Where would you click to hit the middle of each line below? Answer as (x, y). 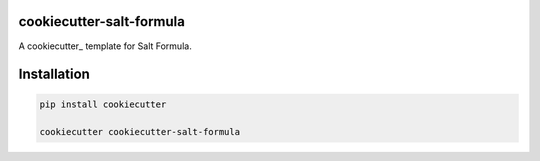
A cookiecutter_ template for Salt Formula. (105, 46)
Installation (54, 74)
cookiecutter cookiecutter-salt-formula (139, 132)
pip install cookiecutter (103, 104)
